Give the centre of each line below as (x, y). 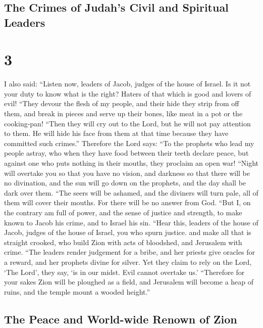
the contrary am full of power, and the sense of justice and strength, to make (123, 213)
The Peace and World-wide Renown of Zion (121, 319)
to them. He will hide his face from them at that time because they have (116, 133)
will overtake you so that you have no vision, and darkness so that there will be (127, 173)
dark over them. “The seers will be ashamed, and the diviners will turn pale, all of (131, 192)
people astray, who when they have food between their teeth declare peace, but (126, 153)
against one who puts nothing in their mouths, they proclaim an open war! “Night (131, 163)
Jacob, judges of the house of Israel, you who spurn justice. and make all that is (128, 232)
